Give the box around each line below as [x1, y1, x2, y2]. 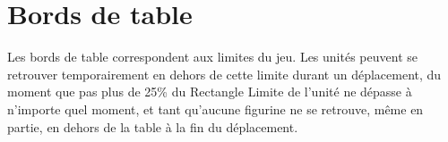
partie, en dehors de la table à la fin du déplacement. [7, 117, 298, 136]
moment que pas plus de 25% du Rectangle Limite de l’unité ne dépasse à [7, 82, 412, 101]
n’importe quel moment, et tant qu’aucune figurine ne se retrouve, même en [7, 99, 424, 118]
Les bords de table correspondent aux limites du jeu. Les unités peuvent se [7, 47, 418, 66]
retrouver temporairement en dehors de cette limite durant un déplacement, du [7, 64, 442, 83]
